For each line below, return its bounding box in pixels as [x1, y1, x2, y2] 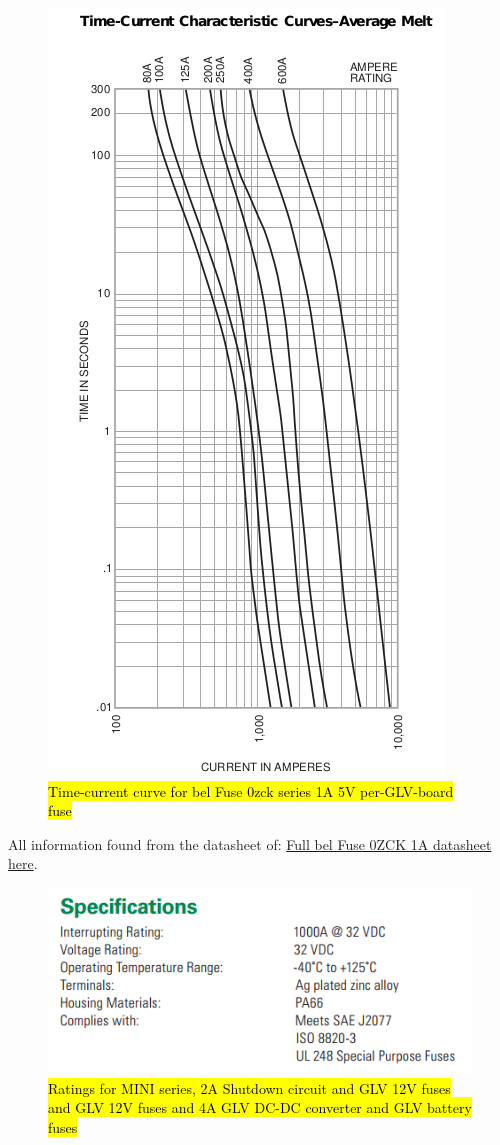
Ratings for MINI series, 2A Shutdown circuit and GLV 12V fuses [48, 1077, 451, 1098]
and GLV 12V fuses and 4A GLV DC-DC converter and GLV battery [48, 1097, 472, 1118]
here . [8, 853, 38, 874]
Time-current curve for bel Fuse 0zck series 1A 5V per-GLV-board [48, 780, 454, 801]
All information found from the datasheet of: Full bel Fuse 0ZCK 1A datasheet [8, 833, 492, 854]
